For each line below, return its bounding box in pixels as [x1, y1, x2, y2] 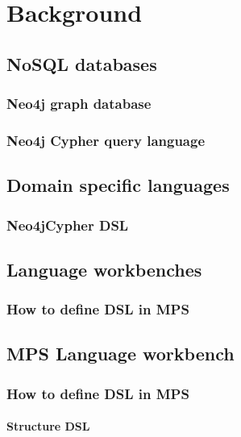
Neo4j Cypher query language [6, 130, 206, 150]
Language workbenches [6, 256, 202, 281]
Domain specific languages [6, 173, 230, 198]
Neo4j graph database [6, 94, 152, 114]
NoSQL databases [6, 51, 157, 76]
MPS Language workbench [6, 341, 235, 366]
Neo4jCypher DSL [6, 214, 129, 235]
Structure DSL [6, 418, 90, 435]
